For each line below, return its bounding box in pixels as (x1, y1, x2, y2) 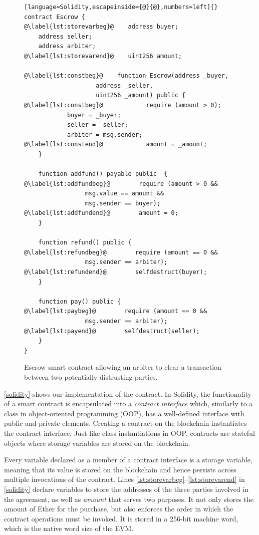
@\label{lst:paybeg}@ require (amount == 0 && (24, 308, 207, 315)
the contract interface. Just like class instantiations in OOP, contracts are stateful (4, 427, 255, 438)
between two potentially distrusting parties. (24, 371, 158, 382)
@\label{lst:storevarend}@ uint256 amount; (24, 52, 182, 60)
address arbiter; (38, 43, 96, 50)
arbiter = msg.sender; (67, 131, 143, 138)
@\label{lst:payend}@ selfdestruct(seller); (24, 327, 200, 335)
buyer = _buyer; (67, 111, 121, 119)
